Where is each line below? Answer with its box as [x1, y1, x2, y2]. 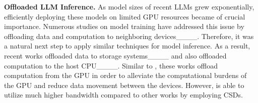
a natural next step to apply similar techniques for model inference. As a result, [4, 40, 250, 51]
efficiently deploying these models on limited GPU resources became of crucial [4, 11, 245, 21]
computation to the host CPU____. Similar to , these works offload [4, 60, 218, 70]
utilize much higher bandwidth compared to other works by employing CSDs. [4, 89, 243, 100]
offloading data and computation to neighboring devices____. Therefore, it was [4, 30, 254, 41]
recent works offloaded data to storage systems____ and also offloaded [4, 50, 227, 60]
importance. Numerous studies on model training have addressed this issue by [4, 21, 244, 31]
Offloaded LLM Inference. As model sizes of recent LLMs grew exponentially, [4, 1, 254, 11]
